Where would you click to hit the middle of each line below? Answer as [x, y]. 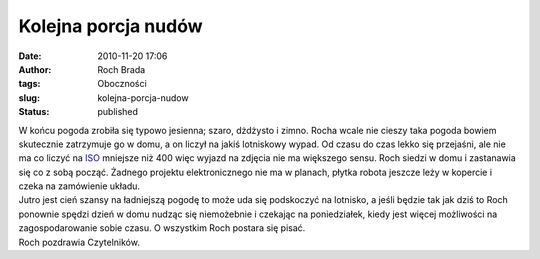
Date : [30, 56]
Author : [35, 69]
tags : [29, 84]
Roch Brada [121, 69]
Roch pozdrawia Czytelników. [79, 242]
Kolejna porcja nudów [110, 26]
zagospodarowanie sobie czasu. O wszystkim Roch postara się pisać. [162, 228]
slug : [29, 97]
